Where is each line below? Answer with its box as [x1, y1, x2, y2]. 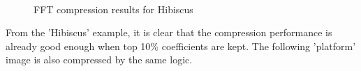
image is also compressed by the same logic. [6, 52, 193, 67]
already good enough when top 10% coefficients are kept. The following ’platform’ [6, 38, 356, 53]
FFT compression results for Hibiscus [34, 1, 193, 16]
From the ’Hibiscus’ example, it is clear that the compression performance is [6, 25, 332, 40]
